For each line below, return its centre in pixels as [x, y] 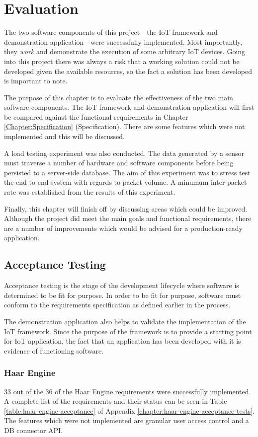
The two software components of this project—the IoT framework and [111, 32]
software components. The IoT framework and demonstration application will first [129, 107]
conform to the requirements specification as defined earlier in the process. [117, 305]
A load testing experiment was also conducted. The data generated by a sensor [124, 153]
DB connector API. [34, 430]
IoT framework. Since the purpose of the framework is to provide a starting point [128, 331]
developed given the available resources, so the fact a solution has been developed [128, 71]
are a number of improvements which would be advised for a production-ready [123, 228]
